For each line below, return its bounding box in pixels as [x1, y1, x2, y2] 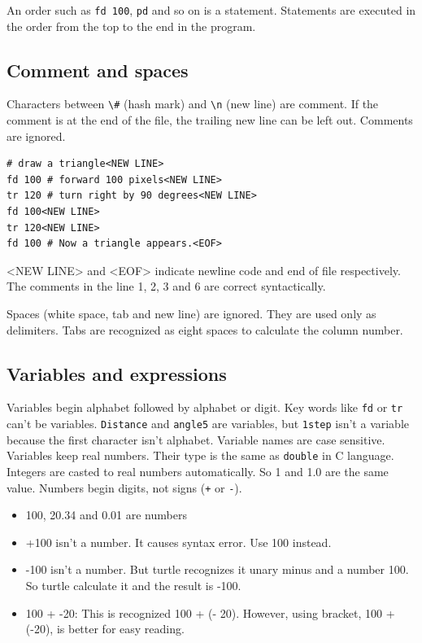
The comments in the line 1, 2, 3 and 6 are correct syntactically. [7, 278, 326, 295]
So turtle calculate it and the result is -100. [25, 577, 241, 594]
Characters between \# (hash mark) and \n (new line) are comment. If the [7, 95, 379, 112]
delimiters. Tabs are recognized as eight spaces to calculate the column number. [7, 321, 403, 338]
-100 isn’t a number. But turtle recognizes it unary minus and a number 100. [25, 561, 409, 578]
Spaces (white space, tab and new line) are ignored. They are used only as [7, 305, 376, 322]
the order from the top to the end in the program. [7, 17, 256, 34]
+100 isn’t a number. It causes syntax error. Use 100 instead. [25, 533, 332, 550]
